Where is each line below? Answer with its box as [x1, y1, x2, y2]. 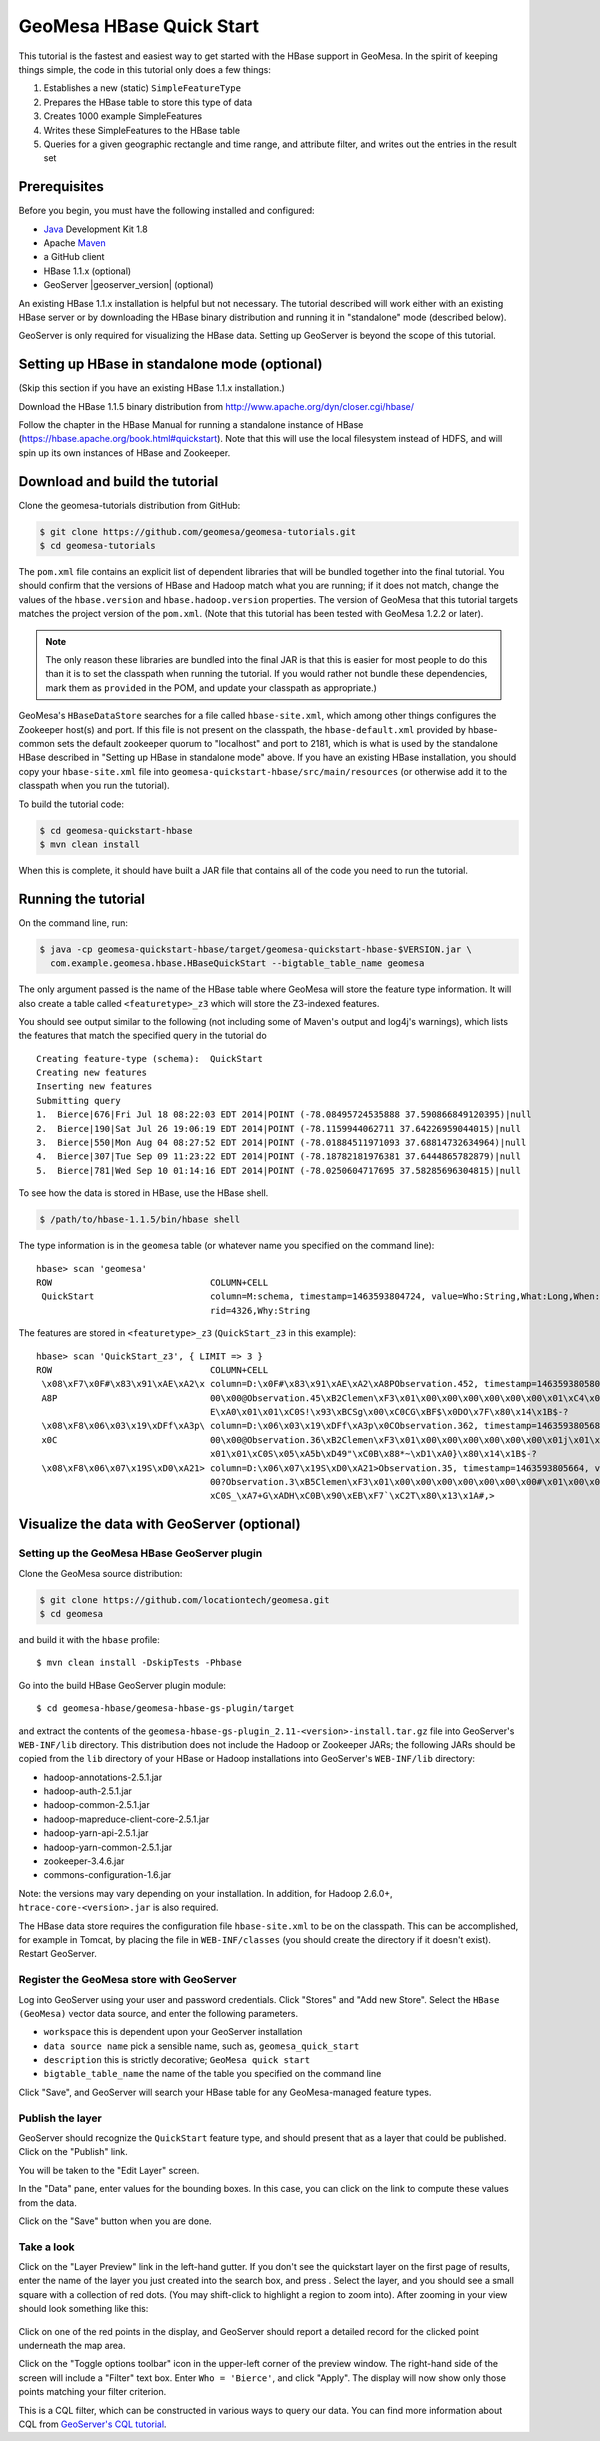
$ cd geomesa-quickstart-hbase [39, 825, 194, 836]
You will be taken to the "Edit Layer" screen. [18, 2164, 200, 2176]
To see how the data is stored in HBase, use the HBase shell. [18, 1187, 269, 1199]
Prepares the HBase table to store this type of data [43, 96, 253, 108]
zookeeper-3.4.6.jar [43, 1855, 125, 1867]
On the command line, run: [18, 916, 129, 929]
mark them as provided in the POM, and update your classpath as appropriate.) [45, 681, 377, 694]
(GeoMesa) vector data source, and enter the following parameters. [18, 2007, 299, 2019]
